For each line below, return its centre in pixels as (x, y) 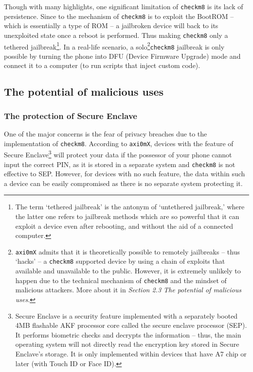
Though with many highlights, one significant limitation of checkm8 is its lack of (124, 6)
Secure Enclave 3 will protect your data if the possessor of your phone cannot (118, 154)
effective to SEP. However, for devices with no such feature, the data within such (125, 174)
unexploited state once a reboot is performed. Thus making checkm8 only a (116, 35)
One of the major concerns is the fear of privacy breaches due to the (106, 134)
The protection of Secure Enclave (71, 115)
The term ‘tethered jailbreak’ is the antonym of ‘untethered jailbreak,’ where (130, 207)
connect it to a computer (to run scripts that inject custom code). (102, 65)
